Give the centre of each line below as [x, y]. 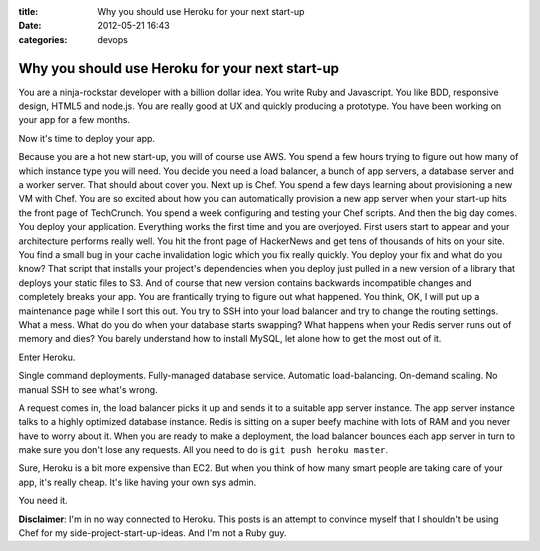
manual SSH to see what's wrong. [88, 389]
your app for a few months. [74, 120]
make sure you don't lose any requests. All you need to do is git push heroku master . [203, 450]
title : [28, 11]
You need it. [43, 501]
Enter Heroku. [47, 357]
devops [113, 39]
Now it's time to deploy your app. [86, 138]
